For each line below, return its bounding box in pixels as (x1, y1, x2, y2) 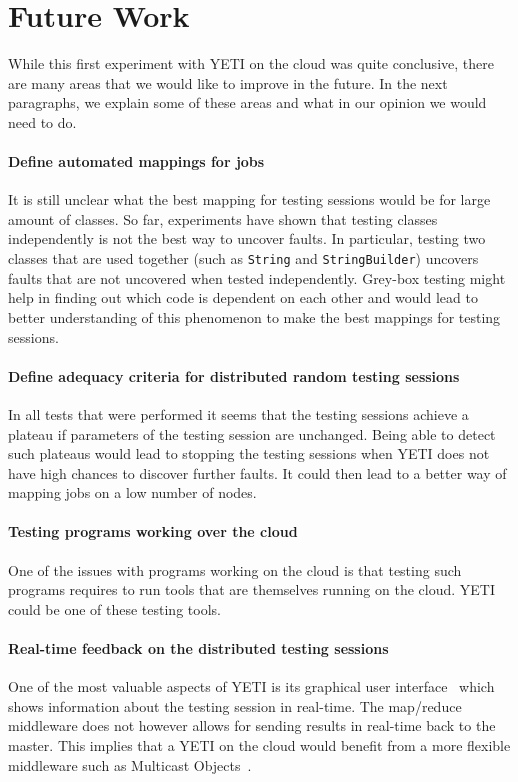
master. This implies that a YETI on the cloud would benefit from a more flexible (8, 735, 511, 756)
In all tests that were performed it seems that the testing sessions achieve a (8, 403, 469, 424)
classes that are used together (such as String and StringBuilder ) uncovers (8, 248, 479, 269)
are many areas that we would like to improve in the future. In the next (8, 72, 448, 93)
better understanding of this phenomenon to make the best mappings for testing (8, 306, 501, 327)
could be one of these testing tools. (8, 598, 221, 619)
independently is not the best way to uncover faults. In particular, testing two (8, 228, 486, 249)
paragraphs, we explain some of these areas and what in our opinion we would (8, 92, 487, 113)
